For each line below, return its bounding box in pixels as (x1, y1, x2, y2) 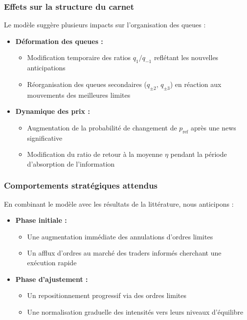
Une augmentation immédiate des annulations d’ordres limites (27, 231, 213, 241)
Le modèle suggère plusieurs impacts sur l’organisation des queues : (4, 20, 206, 30)
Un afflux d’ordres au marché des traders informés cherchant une (27, 248, 222, 258)
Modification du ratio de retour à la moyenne (27, 149, 163, 159)
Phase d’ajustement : (15, 274, 88, 284)
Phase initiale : (15, 215, 67, 225)
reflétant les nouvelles (154, 52, 219, 63)
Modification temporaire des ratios (27, 52, 131, 63)
